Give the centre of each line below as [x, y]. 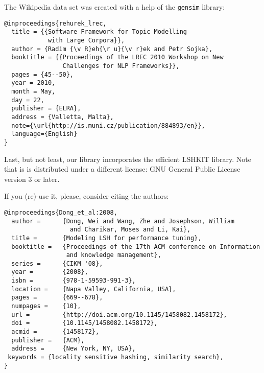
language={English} [44, 134]
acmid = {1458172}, [55, 332]
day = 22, [28, 100]
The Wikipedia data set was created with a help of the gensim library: [115, 7]
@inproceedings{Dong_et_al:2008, [61, 212]
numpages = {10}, [46, 306]
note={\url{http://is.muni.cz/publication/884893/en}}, [108, 125]
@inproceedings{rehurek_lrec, [55, 23]
